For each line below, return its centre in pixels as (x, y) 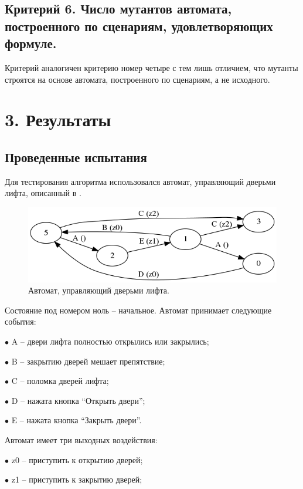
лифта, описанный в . (43, 193)
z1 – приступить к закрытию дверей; (77, 479)
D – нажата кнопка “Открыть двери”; (78, 400)
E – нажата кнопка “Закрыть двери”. (76, 420)
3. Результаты (58, 119)
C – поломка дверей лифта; (60, 381)
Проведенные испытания (76, 156)
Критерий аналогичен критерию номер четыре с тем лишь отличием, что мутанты (151, 67)
